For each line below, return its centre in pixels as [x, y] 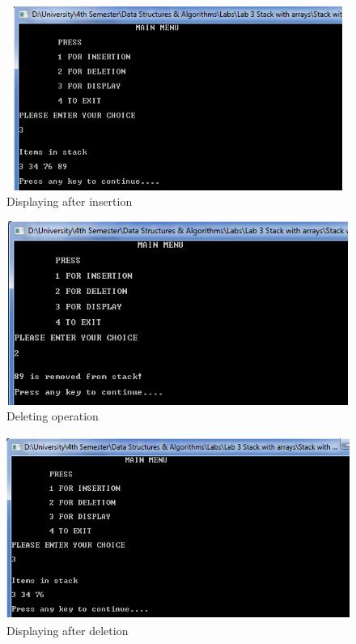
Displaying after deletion [68, 631]
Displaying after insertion [70, 201]
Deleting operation [53, 416]
